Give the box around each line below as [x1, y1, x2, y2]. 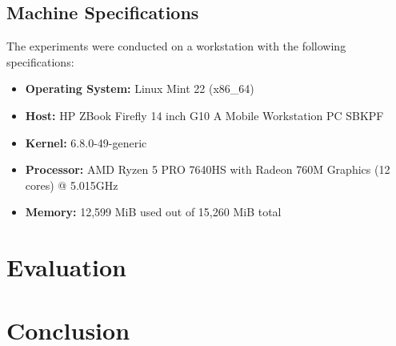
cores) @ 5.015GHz [25, 176, 118, 193]
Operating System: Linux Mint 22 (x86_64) [25, 80, 254, 97]
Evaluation [6, 251, 126, 284]
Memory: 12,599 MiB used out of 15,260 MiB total [25, 203, 282, 220]
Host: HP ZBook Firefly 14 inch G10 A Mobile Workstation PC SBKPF [25, 107, 384, 123]
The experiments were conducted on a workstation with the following [6, 38, 346, 54]
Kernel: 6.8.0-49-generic [25, 134, 147, 151]
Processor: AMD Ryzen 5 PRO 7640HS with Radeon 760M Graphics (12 [25, 161, 390, 178]
